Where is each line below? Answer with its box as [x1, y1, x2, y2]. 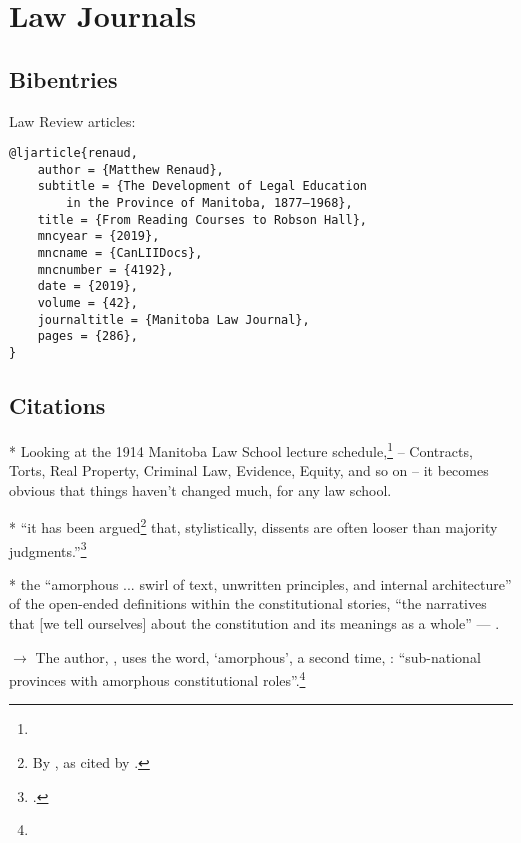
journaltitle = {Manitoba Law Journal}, [37, 312, 310, 327]
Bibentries [9, 63, 118, 94]
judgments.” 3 [9, 537, 87, 561]
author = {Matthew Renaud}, [37, 162, 224, 177]
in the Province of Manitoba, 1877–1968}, [66, 196, 353, 211]
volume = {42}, [37, 296, 138, 311]
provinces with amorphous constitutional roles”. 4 [9, 667, 306, 690]
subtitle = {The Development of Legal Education [37, 179, 367, 194]
